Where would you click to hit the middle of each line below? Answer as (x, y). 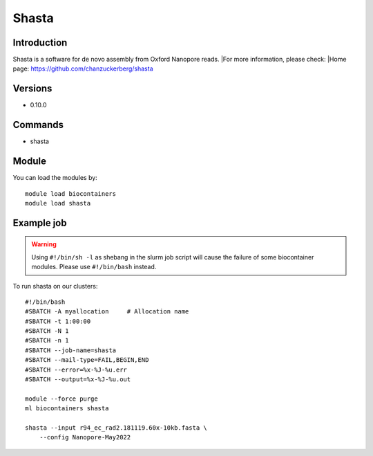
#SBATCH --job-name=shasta (71, 350)
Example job (40, 222)
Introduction (40, 43)
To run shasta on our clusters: (55, 286)
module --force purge (61, 399)
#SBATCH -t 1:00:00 (58, 321)
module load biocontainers (71, 193)
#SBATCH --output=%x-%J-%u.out (78, 380)
